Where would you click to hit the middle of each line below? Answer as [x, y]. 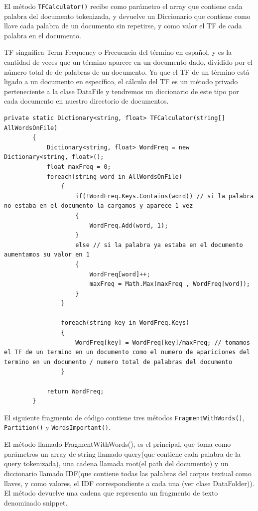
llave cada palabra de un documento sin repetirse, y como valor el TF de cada [123, 26]
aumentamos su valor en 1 [47, 255]
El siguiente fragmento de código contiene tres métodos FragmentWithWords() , [124, 417]
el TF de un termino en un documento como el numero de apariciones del [127, 352]
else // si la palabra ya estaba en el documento [159, 245]
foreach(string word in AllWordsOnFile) [114, 177]
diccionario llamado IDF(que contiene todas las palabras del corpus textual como [128, 473]
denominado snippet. [36, 502]
